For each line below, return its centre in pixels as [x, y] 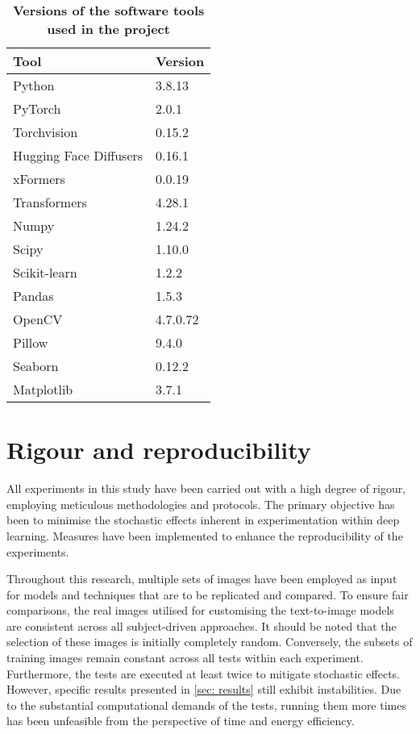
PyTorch [37, 108]
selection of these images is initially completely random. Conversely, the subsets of [210, 642]
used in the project [108, 29]
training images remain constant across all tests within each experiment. [185, 658]
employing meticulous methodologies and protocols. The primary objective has [201, 504]
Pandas [33, 296]
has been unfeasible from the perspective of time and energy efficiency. [181, 721]
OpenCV [38, 319]
